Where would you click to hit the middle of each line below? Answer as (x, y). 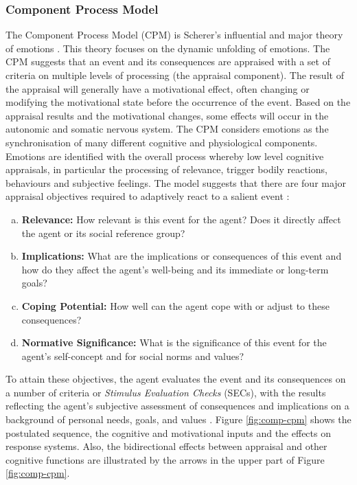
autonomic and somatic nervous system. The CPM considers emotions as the (167, 129)
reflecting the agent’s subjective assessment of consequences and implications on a (177, 406)
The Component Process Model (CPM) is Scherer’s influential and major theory (174, 35)
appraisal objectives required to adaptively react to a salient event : (148, 196)
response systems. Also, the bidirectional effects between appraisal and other (166, 446)
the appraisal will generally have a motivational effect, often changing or (158, 88)
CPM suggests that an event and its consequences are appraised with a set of (168, 61)
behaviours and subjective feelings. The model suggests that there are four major (176, 182)
